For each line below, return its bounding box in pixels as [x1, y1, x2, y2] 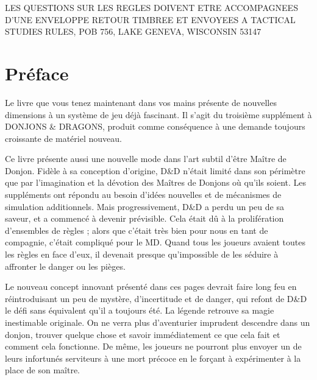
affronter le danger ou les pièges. [5, 259, 126, 272]
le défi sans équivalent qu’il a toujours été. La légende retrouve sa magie [5, 304, 274, 317]
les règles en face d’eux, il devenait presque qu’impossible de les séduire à [5, 248, 279, 261]
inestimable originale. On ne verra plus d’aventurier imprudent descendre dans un [5, 316, 310, 328]
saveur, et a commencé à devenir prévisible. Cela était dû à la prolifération [5, 212, 284, 225]
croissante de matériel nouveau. [5, 132, 122, 144]
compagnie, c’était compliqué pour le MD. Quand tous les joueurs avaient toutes [5, 236, 305, 248]
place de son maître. [5, 364, 80, 376]
